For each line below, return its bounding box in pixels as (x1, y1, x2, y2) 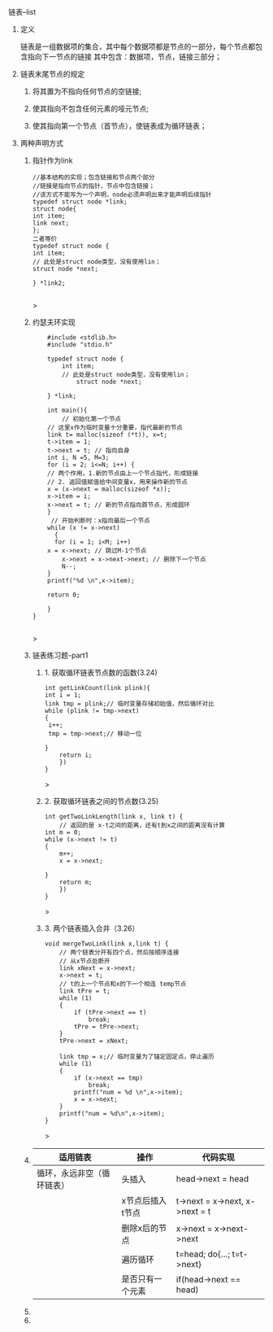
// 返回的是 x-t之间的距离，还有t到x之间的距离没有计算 (59, 821, 226, 829)
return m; (59, 878, 93, 886)
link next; (32, 219, 70, 227)
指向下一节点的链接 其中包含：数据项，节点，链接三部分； (27, 52, 222, 61)
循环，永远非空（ (36, 1168, 102, 1178)
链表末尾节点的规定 (19, 69, 85, 79)
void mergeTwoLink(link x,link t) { (44, 940, 169, 948)
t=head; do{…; (175, 1248, 231, 1260)
